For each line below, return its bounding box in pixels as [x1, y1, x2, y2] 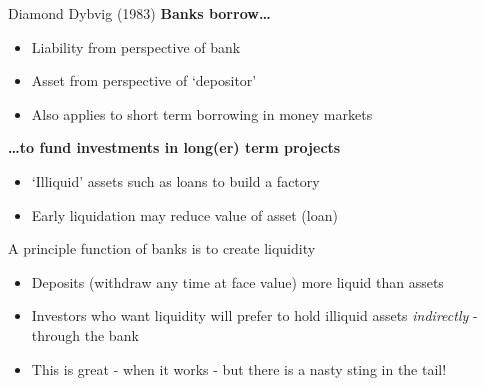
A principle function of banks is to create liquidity [8, 238, 316, 259]
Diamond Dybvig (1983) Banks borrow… [8, 3, 271, 23]
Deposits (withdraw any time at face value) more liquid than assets [31, 271, 444, 292]
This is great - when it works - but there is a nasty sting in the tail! [31, 358, 447, 379]
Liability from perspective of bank [31, 36, 241, 57]
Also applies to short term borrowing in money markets [31, 103, 373, 124]
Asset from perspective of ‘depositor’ [31, 70, 257, 91]
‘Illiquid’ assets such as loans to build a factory [31, 170, 320, 191]
